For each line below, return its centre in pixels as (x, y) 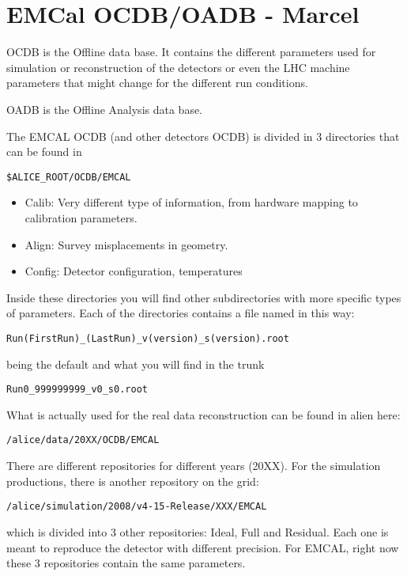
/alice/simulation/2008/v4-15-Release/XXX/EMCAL (137, 507)
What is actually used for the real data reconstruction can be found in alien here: (203, 414)
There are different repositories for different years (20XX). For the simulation (194, 466)
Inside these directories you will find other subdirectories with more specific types (204, 297)
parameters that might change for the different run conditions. (157, 83)
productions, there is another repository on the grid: (133, 481)
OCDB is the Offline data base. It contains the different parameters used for (191, 52)
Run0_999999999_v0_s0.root (77, 390)
